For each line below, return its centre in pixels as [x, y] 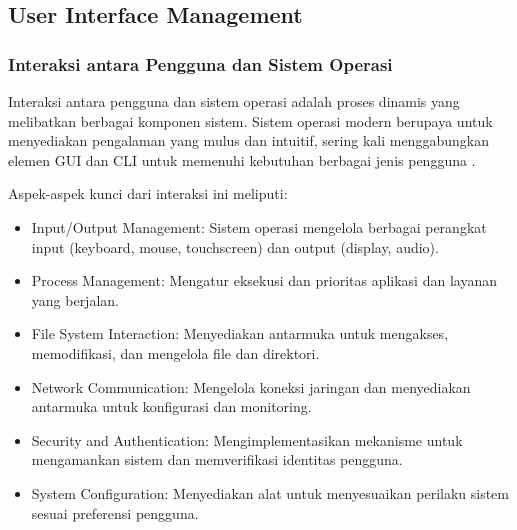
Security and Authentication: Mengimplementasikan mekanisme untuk [247, 439]
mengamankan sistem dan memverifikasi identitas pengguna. [217, 459]
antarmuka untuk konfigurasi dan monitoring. [171, 406]
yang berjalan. [75, 299]
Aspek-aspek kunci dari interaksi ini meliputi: [148, 193]
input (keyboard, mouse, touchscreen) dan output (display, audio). [235, 246]
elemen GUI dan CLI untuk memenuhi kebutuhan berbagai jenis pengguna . [242, 159]
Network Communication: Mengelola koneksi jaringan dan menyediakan [251, 386]
